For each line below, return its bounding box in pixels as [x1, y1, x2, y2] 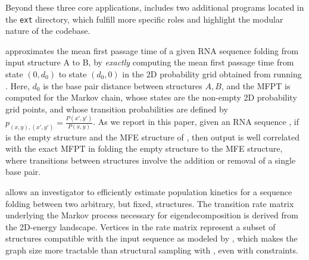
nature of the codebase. [5, 24, 90, 37]
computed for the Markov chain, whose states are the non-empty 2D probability [5, 91, 297, 104]
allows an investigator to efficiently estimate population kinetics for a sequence [5, 185, 292, 198]
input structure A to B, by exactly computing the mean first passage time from [5, 56, 294, 68]
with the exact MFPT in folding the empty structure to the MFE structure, [5, 142, 283, 155]
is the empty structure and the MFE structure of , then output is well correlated [5, 130, 300, 143]
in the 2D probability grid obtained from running [122, 68, 302, 80]
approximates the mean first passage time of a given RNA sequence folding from [5, 44, 299, 57]
